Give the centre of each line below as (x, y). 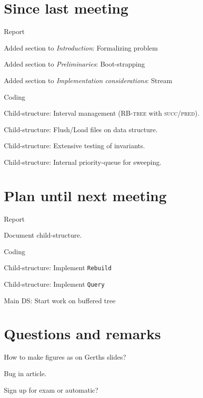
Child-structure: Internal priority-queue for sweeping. (83, 162)
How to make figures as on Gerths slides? (65, 357)
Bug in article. (25, 373)
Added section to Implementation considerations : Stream (88, 80)
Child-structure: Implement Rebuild (58, 268)
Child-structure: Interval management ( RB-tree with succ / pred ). (102, 113)
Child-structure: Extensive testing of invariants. (75, 146)
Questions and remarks (83, 334)
